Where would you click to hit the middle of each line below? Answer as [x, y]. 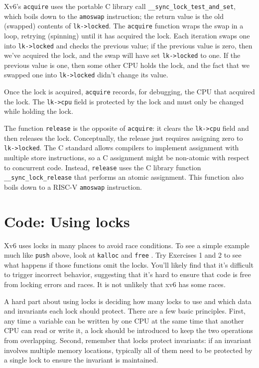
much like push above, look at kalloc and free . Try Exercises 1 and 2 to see [123, 255]
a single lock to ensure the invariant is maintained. [81, 360]
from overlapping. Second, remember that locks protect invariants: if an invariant [128, 340]
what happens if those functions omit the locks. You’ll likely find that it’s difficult [129, 264]
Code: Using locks [67, 221]
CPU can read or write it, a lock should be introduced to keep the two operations [129, 330]
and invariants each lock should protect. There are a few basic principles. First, [125, 311]
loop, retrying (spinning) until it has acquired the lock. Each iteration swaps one [127, 35]
